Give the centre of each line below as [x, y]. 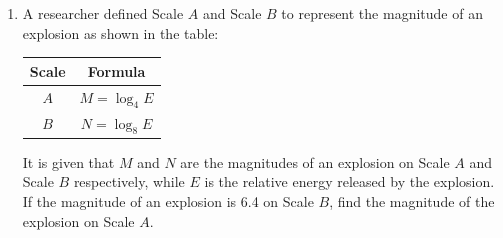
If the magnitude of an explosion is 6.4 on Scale [168, 201]
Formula [116, 70]
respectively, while [129, 181]
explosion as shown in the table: [120, 32]
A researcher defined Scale [103, 13]
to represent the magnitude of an [382, 13]
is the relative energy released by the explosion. [349, 181]
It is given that [68, 161]
